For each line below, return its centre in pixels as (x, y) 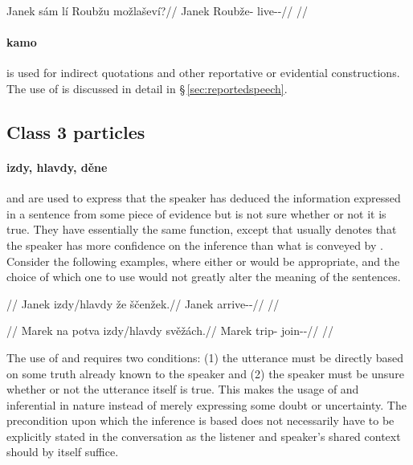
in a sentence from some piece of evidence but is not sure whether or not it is (196, 213)
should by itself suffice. (63, 452)
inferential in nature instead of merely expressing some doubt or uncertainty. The (206, 404)
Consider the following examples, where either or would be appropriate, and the (203, 261)
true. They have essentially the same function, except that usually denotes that (202, 229)
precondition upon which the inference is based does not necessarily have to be (200, 420)
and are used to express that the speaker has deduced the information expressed (204, 198)
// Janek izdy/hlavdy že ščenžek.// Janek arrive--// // (143, 303)
